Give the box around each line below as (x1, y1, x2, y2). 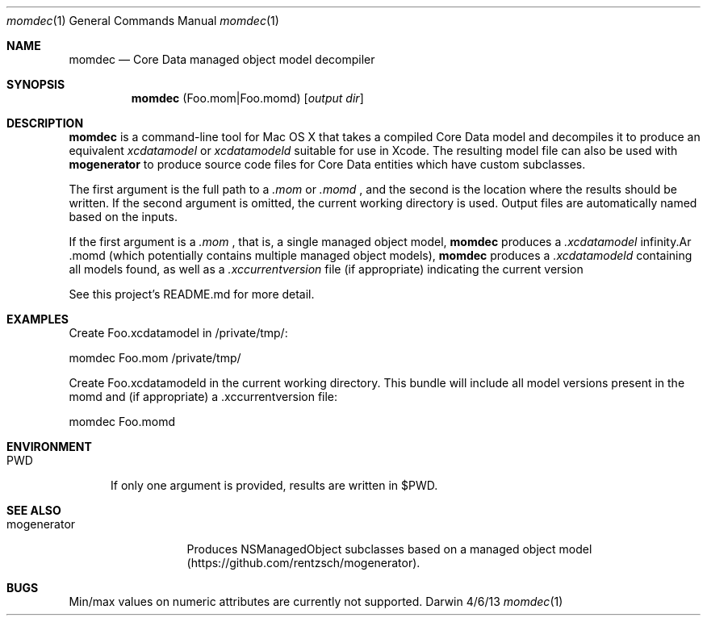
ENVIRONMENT (6, 440, 92, 453)
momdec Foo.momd (69, 415, 176, 428)
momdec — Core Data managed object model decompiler (69, 52, 375, 66)
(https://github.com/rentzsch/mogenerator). (186, 556, 420, 570)
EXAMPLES (6, 312, 69, 326)
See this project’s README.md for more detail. (69, 287, 315, 301)
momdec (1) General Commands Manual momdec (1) (6, 14, 279, 27)
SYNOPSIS (6, 77, 65, 91)
